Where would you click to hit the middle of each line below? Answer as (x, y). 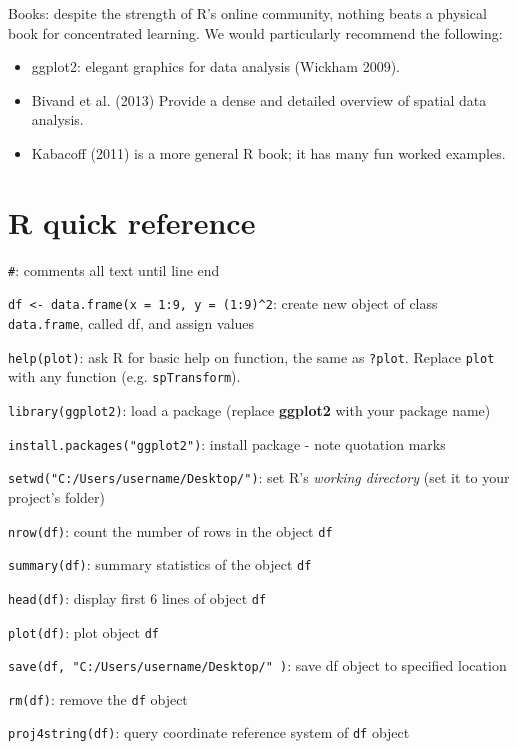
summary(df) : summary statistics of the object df (160, 564)
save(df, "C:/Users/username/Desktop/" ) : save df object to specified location (257, 665)
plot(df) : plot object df (83, 631)
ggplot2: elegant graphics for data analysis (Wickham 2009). (216, 66)
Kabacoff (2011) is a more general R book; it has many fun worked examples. (268, 152)
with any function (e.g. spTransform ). (124, 376)
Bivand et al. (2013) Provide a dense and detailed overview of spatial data (259, 99)
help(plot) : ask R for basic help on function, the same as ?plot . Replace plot (251, 356)
